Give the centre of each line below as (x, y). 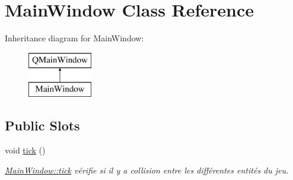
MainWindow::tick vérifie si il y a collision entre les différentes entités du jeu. (147, 170)
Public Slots (42, 125)
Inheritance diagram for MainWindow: (74, 38)
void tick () (25, 150)
